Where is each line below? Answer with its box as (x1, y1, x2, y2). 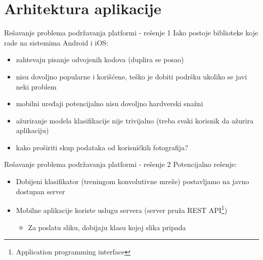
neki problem (16, 81, 57, 92)
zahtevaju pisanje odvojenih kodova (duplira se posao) (16, 54, 184, 65)
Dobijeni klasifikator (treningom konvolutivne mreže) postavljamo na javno (16, 176, 249, 187)
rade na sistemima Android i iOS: (4, 37, 108, 48)
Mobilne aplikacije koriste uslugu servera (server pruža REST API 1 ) (16, 203, 228, 215)
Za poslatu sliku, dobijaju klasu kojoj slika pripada (28, 222, 186, 232)
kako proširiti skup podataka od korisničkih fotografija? (16, 142, 188, 152)
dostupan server (16, 186, 65, 196)
